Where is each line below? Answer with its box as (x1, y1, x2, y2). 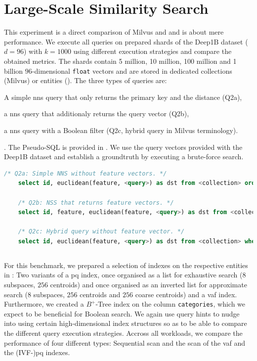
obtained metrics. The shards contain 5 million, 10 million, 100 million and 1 (4, 55, 237, 66)
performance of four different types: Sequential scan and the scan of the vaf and (4, 337, 246, 348)
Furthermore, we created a (4, 299, 84, 309)
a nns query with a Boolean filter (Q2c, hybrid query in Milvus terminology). (4, 125, 238, 135)
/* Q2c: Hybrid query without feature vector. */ (18, 228, 185, 235)
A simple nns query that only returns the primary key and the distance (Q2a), (4, 91, 242, 102)
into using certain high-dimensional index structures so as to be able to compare (4, 318, 247, 328)
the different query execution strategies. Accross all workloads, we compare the (4, 328, 243, 338)
